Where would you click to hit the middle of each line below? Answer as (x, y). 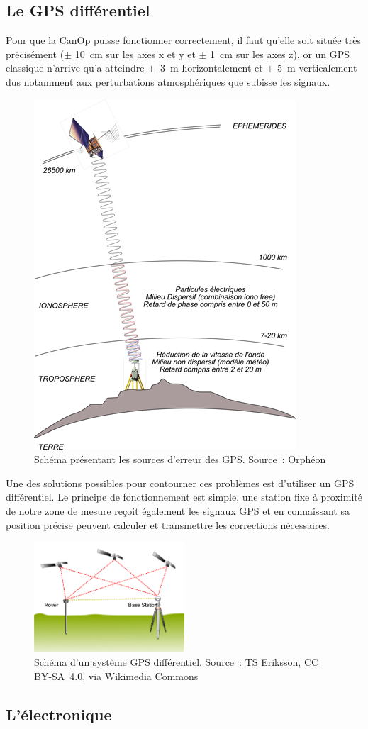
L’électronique (59, 714)
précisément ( (35, 54)
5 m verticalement (317, 68)
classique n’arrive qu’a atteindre (75, 68)
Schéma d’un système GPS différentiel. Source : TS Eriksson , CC (177, 662)
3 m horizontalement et (212, 68)
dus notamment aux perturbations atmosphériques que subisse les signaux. (168, 81)
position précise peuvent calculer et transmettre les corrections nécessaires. (168, 524)
